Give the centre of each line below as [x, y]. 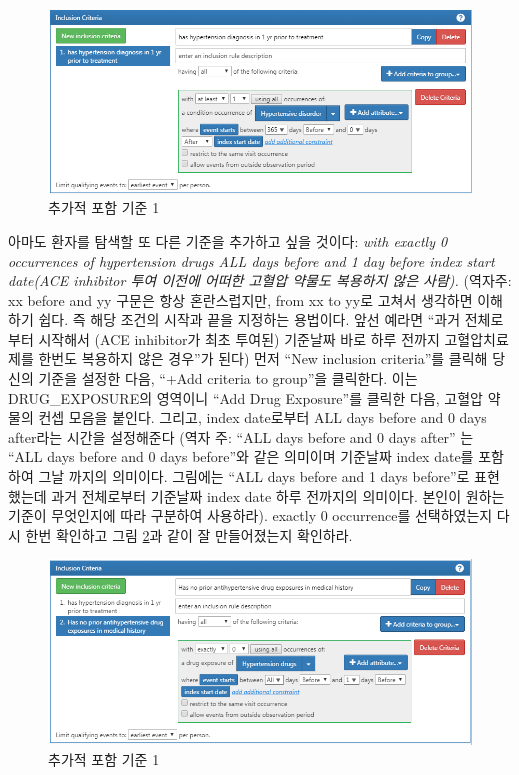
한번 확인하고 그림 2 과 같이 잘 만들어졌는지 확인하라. [189, 534]
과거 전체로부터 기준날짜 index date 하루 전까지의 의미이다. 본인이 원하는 [278, 495]
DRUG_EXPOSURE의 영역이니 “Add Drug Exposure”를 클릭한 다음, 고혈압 [245, 397]
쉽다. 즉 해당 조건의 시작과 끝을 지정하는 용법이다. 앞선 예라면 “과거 [249, 319]
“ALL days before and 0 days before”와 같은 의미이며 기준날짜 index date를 [241, 456]
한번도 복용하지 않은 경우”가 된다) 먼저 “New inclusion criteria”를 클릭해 [263, 358]
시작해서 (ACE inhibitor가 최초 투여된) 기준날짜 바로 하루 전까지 [239, 338]
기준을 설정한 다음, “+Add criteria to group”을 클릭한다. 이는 [228, 378]
